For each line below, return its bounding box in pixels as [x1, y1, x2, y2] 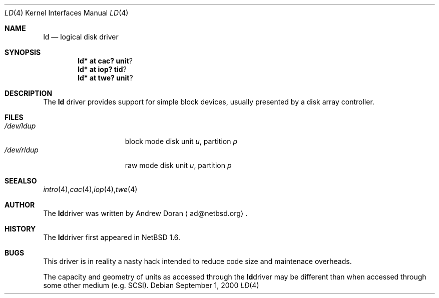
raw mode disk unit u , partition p [125, 161, 232, 169]
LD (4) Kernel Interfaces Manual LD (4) [5, 8, 129, 17]
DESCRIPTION [5, 89, 53, 97]
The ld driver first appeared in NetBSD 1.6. [43, 233, 181, 241]
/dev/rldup [5, 145, 39, 154]
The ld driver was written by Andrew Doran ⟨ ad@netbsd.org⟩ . [43, 209, 248, 217]
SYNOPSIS [5, 48, 41, 56]
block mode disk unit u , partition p [125, 137, 238, 145]
